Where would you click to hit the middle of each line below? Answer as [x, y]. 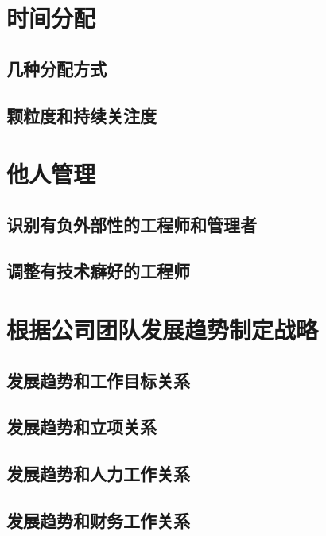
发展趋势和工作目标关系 [98, 380]
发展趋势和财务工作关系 [98, 520]
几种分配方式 [56, 68]
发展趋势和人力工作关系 [98, 474]
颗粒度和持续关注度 [81, 115]
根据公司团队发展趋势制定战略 [163, 330]
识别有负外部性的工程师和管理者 [132, 224]
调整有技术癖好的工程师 [98, 271]
